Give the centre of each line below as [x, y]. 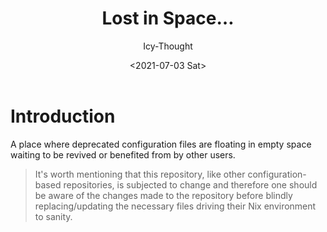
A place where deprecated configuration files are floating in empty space [161, 144]
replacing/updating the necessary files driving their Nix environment [175, 206]
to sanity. [53, 216]
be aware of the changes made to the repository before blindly [163, 195]
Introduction [63, 116]
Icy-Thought [168, 46]
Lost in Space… [168, 18]
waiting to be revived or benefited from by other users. [123, 154]
